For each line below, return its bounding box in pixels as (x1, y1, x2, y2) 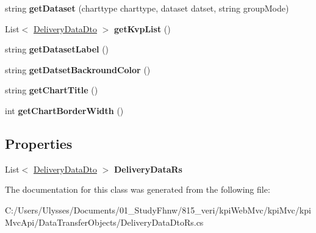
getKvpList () (114, 22, 171, 35)
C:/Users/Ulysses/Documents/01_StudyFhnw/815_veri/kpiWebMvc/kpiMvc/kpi (5, 203, 311, 216)
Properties (5, 134, 73, 152)
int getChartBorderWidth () (5, 104, 124, 116)
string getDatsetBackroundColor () (5, 63, 151, 76)
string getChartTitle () (5, 84, 98, 96)
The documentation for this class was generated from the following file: (5, 183, 270, 196)
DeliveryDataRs (114, 162, 182, 175)
